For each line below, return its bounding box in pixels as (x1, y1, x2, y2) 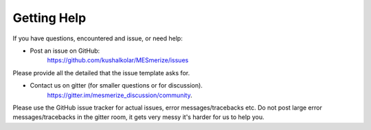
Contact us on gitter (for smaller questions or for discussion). (30, 81, 203, 90)
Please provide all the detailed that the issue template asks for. (12, 68, 190, 77)
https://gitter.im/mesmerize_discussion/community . (47, 91, 192, 99)
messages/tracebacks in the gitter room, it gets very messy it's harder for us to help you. (12, 113, 265, 121)
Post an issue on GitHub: (30, 47, 100, 55)
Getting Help (12, 10, 87, 25)
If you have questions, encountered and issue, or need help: (12, 34, 183, 42)
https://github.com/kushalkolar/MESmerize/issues (47, 56, 189, 64)
